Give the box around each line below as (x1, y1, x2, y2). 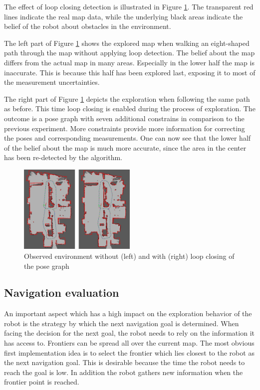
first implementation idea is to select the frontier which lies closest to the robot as (4, 347, 255, 358)
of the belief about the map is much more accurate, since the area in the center (4, 142, 247, 153)
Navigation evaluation (4, 285, 119, 300)
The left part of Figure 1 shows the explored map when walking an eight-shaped (4, 37, 250, 48)
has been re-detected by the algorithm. (4, 152, 122, 163)
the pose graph (24, 260, 69, 271)
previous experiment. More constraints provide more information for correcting (4, 123, 245, 133)
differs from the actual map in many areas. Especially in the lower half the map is (4, 57, 255, 67)
